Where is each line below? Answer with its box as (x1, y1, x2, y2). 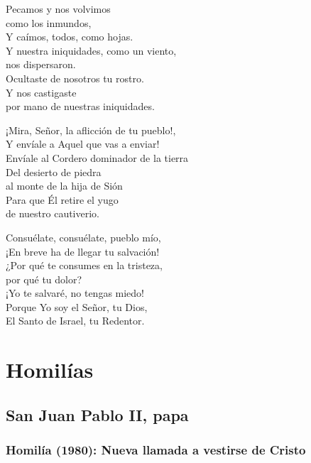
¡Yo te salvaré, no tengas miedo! (6, 285, 145, 300)
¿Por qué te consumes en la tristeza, (6, 258, 163, 273)
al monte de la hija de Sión (6, 178, 123, 193)
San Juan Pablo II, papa (6, 403, 189, 425)
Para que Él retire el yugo (6, 192, 119, 207)
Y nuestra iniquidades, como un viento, (6, 43, 177, 58)
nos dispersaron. (6, 57, 76, 72)
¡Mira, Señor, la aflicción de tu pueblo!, (6, 122, 176, 137)
